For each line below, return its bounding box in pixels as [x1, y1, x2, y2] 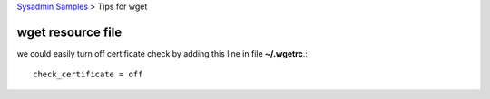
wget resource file [16, 24, 122, 40]
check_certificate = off [33, 69, 143, 80]
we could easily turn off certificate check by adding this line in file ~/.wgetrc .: [16, 48, 309, 58]
